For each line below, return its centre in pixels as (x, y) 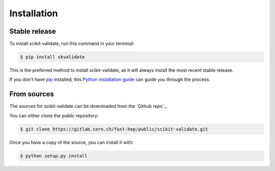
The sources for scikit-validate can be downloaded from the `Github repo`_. (88, 106)
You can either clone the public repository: (54, 116)
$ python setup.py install (54, 156)
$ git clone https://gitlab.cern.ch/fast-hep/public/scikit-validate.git (114, 129)
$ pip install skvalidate (52, 57)
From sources (32, 94)
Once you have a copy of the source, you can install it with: (72, 142)
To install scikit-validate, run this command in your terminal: (72, 44)
